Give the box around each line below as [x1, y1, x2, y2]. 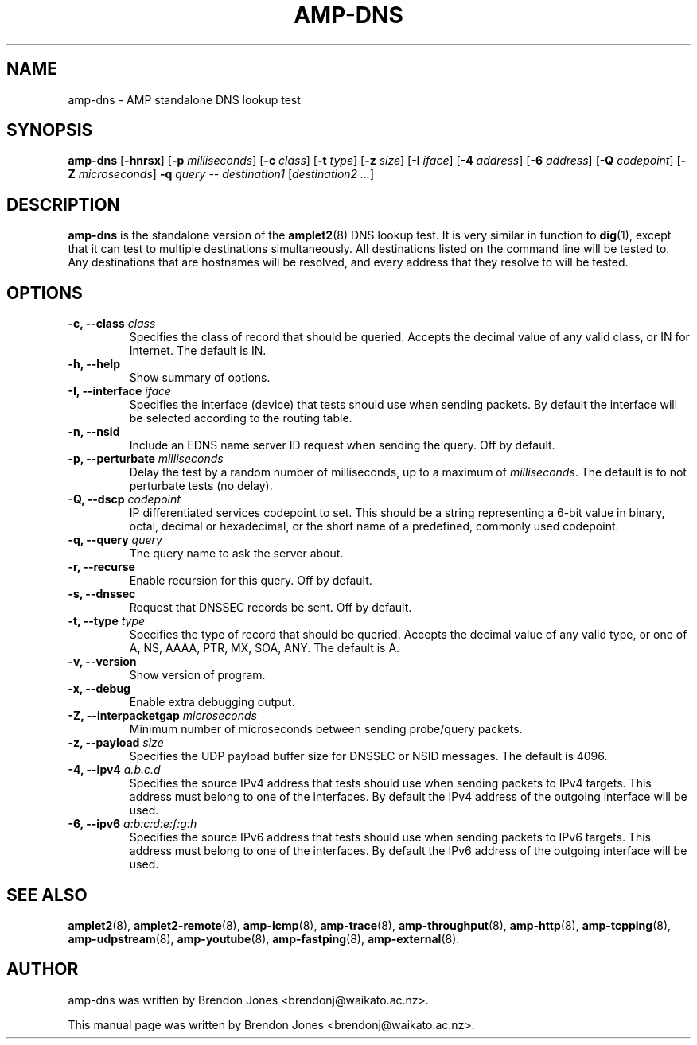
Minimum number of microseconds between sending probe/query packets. [129, 722, 523, 736]
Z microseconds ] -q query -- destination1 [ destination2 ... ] [68, 167, 375, 181]
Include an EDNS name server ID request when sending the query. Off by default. [129, 438, 555, 453]
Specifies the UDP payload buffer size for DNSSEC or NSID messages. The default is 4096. [129, 749, 608, 763]
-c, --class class [68, 317, 156, 331]
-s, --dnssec [68, 587, 136, 601]
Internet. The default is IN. [129, 344, 267, 358]
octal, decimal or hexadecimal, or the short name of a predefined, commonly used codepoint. [129, 519, 619, 534]
